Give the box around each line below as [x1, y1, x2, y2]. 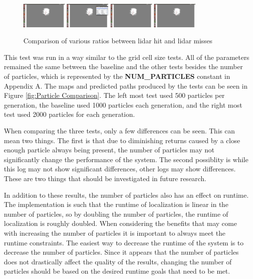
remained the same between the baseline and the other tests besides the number [4, 61, 243, 72]
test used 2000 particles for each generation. [4, 109, 135, 119]
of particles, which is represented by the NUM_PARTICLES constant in [4, 71, 231, 81]
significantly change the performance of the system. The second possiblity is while [4, 154, 249, 164]
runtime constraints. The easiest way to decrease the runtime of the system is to [4, 237, 244, 247]
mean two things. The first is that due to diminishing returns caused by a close [4, 135, 240, 145]
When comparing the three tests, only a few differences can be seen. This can [4, 126, 235, 136]
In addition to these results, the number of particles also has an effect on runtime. [4, 189, 249, 200]
